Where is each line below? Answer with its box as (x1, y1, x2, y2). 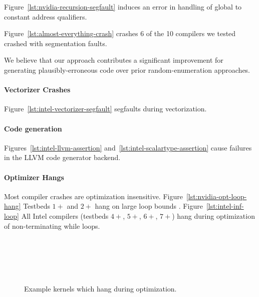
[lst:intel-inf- (206, 201, 244, 211)
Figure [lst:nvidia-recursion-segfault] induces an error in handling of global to (4, 2, 242, 12)
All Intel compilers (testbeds (21, 210, 109, 221)
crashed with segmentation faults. (4, 38, 107, 48)
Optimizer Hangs (4, 172, 64, 182)
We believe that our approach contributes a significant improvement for (4, 55, 223, 65)
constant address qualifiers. (4, 11, 87, 22)
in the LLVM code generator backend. (4, 152, 121, 163)
